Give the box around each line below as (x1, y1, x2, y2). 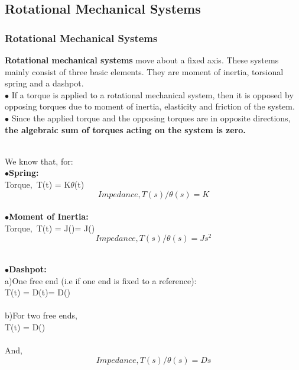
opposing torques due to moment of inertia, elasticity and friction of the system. (5, 100, 295, 112)
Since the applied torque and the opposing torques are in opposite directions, (11, 111, 291, 124)
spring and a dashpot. (5, 77, 84, 89)
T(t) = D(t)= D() (5, 286, 70, 298)
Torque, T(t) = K (5, 178, 71, 190)
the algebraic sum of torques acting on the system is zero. (5, 123, 246, 136)
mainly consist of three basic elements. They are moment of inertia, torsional (5, 65, 284, 78)
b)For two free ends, (5, 309, 77, 321)
